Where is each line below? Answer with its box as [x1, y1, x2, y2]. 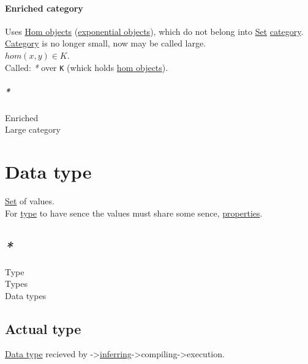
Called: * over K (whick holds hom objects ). [5, 61, 168, 73]
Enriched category [5, 1, 83, 14]
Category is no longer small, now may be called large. [5, 37, 206, 50]
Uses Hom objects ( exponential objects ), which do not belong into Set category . [5, 24, 304, 37]
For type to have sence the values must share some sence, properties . [5, 206, 263, 219]
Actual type [5, 319, 81, 338]
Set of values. [5, 195, 54, 207]
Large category [5, 123, 61, 136]
